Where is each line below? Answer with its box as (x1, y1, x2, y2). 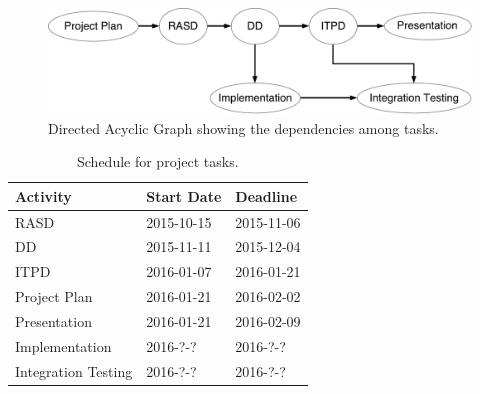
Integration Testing (15, 360, 133, 381)
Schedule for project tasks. (76, 151, 239, 172)
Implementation (15, 335, 112, 356)
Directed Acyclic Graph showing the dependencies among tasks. (48, 117, 439, 138)
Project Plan (15, 286, 93, 307)
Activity (15, 185, 72, 206)
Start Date (146, 185, 222, 206)
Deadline (235, 185, 298, 206)
